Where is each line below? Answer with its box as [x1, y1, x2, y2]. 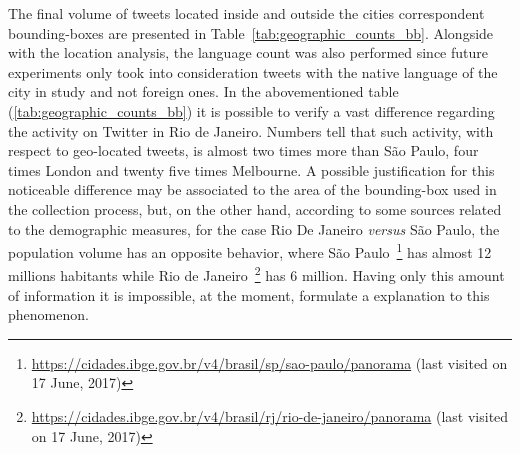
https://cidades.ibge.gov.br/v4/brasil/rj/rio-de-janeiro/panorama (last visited [31, 406, 509, 426]
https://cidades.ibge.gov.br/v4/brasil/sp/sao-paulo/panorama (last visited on [31, 352, 508, 373]
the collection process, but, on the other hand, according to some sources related [8, 198, 502, 219]
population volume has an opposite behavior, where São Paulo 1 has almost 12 [8, 239, 492, 262]
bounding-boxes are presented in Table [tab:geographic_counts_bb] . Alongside [8, 22, 494, 43]
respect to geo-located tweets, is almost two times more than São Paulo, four [8, 140, 479, 161]
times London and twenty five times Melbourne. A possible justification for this [8, 159, 495, 180]
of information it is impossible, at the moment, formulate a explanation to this [8, 284, 490, 305]
